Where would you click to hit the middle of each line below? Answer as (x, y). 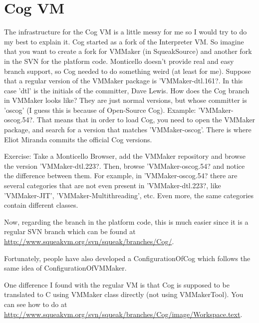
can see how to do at (36, 304)
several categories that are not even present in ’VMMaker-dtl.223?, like (113, 185)
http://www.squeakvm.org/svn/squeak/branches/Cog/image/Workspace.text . (123, 314)
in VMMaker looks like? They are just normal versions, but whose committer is (126, 100)
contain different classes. (41, 205)
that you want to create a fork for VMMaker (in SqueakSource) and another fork (128, 51)
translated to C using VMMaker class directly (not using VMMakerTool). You (124, 294)
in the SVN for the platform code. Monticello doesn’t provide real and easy (119, 61)
